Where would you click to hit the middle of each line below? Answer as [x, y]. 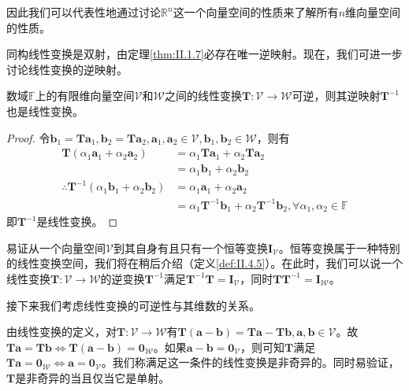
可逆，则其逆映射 [336, 96]
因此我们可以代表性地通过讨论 [84, 12]
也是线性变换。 [45, 111]
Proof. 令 [28, 137]
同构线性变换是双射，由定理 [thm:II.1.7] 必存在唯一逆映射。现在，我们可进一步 [204, 54]
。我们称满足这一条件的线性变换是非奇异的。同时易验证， [250, 362]
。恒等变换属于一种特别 [339, 247]
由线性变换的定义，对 [61, 332]
